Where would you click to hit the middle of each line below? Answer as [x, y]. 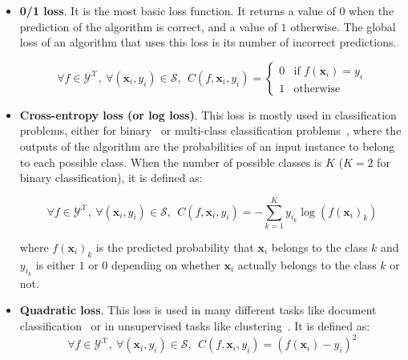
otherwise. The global [343, 26]
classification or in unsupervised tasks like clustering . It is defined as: [195, 326]
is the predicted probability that [175, 247]
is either [55, 264]
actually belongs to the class [307, 264]
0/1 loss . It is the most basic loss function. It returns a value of [178, 10]
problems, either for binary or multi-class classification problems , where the [210, 130]
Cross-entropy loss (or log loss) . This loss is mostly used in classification [208, 114]
